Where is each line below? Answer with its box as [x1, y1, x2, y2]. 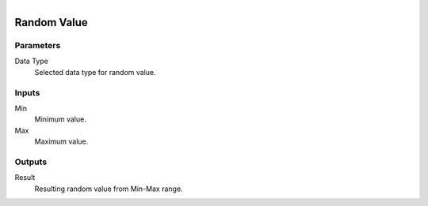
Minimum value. [34, 114, 86, 124]
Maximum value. [34, 137, 89, 146]
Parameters [14, 39, 61, 51]
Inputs [14, 87, 40, 98]
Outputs [14, 156, 48, 167]
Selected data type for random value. [34, 67, 156, 77]
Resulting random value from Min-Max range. [34, 184, 183, 193]
